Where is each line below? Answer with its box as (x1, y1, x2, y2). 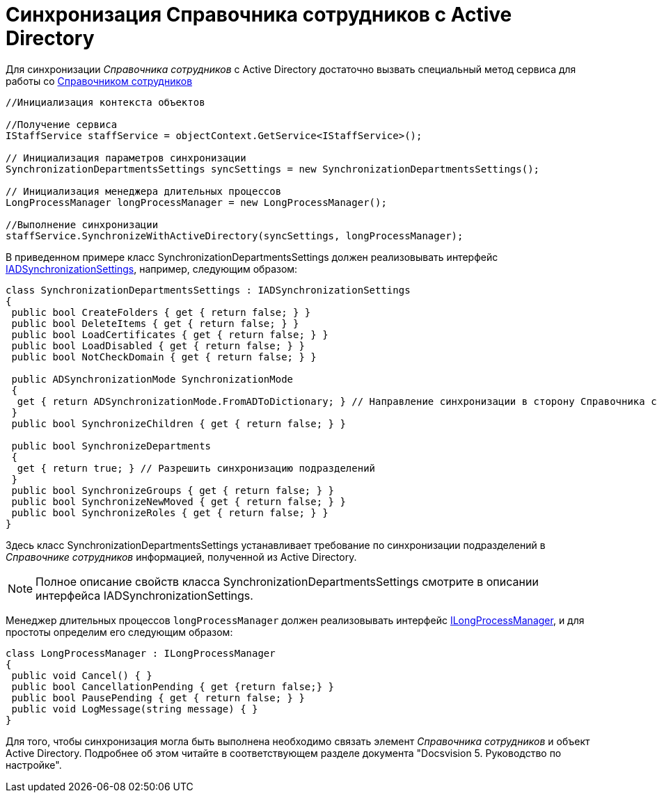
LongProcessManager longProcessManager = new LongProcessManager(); (6, 196, 387, 208)
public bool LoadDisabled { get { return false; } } (11, 340, 305, 351)
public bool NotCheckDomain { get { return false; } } (11, 351, 317, 362)
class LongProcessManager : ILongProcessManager (6, 647, 276, 659)
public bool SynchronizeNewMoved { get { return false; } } (11, 495, 346, 507)
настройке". (6, 758, 62, 771)
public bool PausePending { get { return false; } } (11, 692, 305, 703)
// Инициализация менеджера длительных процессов (6, 185, 282, 197)
